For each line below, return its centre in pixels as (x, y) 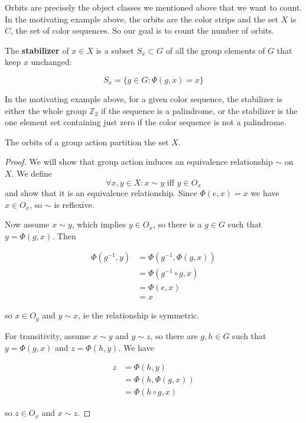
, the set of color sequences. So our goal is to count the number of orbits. (142, 30)
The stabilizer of (37, 50)
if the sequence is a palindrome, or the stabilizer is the (199, 110)
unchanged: (51, 62)
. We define (32, 173)
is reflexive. (74, 204)
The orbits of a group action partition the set (87, 141)
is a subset (115, 50)
